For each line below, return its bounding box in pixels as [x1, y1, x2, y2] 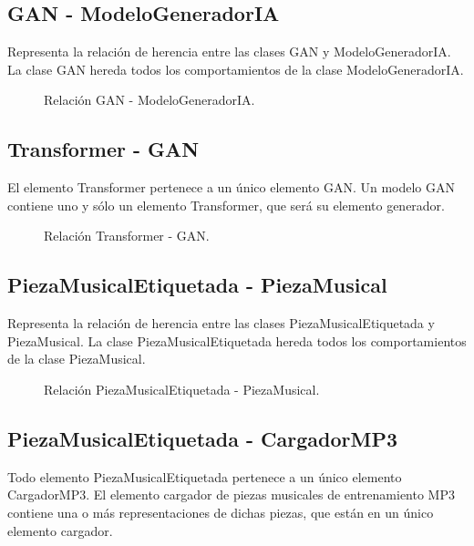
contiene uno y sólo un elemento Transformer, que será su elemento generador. [7, 195, 446, 214]
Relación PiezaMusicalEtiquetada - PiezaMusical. [44, 379, 320, 398]
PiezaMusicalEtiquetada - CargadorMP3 [7, 424, 398, 452]
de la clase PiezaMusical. [7, 349, 146, 368]
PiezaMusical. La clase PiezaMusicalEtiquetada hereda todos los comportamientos [7, 331, 467, 350]
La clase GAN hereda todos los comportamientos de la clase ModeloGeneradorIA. [7, 59, 464, 78]
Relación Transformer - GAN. [44, 226, 210, 245]
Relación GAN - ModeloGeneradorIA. [44, 90, 255, 109]
